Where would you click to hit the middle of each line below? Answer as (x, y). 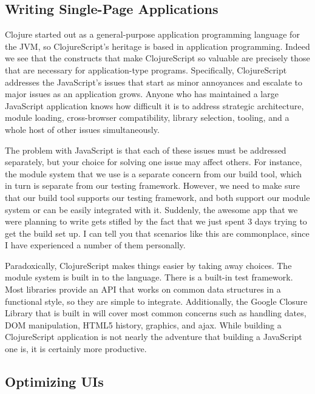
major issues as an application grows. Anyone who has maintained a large (142, 94)
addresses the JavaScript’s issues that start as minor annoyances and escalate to (154, 82)
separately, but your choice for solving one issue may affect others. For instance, (154, 162)
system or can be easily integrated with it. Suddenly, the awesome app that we (151, 209)
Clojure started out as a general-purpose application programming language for (152, 34)
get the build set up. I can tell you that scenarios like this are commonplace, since (157, 233)
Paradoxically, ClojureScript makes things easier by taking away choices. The (148, 265)
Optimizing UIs (54, 382)
